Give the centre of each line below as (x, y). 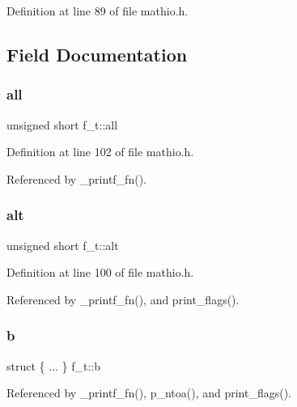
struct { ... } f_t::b (54, 365)
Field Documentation (97, 54)
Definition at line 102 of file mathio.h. (100, 152)
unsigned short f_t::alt (63, 245)
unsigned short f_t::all (62, 124)
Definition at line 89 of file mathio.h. (98, 11)
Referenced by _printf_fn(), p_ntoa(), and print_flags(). (149, 393)
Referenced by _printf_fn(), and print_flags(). (123, 299)
